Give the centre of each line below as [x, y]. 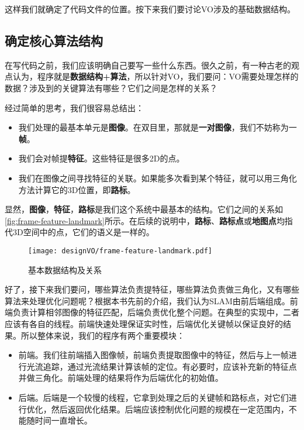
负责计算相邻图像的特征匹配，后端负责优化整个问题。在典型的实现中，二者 [156, 312]
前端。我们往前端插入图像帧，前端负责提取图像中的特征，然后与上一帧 [153, 355]
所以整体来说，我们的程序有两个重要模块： [103, 335]
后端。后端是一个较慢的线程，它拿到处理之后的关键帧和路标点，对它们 [153, 397]
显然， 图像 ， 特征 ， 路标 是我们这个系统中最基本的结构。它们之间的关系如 [144, 209]
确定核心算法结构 [54, 40]
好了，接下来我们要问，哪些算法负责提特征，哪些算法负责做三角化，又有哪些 [152, 289]
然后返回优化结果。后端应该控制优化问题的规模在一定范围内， [170, 409]
